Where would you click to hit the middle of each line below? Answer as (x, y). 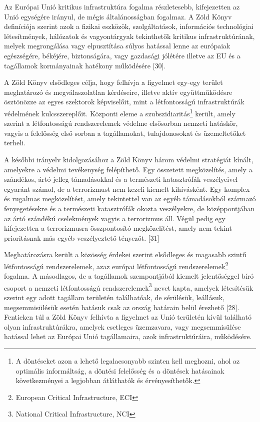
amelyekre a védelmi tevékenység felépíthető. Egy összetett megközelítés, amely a (128, 169)
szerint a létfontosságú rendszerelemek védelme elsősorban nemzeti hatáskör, (121, 123)
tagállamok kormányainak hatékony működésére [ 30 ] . (85, 65)
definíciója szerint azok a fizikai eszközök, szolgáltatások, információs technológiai (129, 26)
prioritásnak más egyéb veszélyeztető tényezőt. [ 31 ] (82, 237)
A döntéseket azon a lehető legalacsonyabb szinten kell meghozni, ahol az (128, 360)
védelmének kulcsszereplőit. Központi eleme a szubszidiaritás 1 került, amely (120, 112)
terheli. (15, 143)
